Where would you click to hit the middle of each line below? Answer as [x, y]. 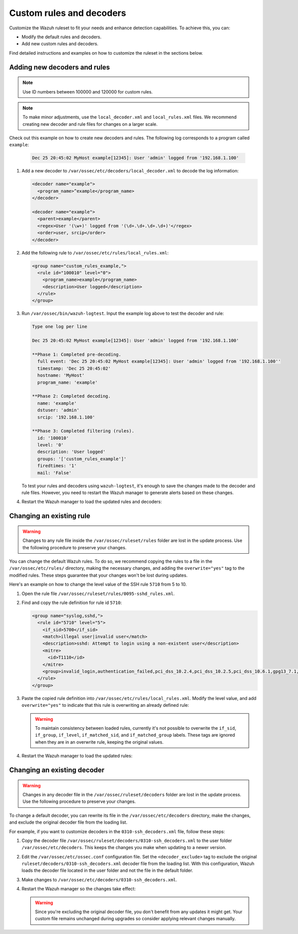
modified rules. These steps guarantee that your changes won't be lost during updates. [98, 575]
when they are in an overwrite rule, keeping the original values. [99, 742]
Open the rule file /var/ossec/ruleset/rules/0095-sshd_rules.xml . [98, 594]
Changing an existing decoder [57, 770]
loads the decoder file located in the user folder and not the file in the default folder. [107, 870]
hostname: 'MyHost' [61, 376]
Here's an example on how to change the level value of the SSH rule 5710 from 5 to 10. [98, 585]
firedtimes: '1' [57, 466]
